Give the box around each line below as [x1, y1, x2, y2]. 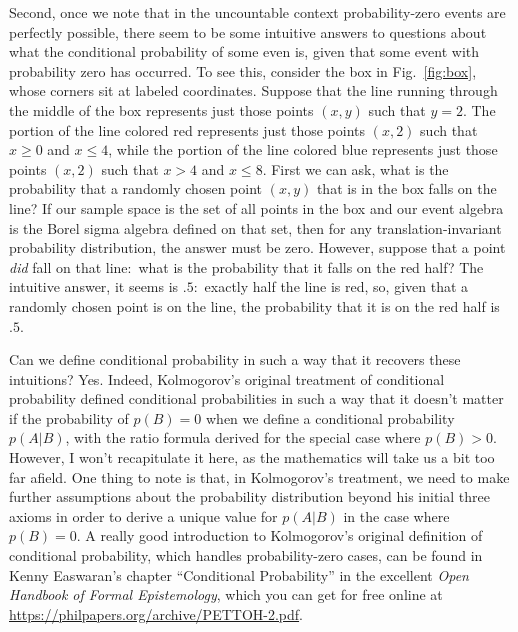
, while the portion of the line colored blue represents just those [108, 139, 498, 160]
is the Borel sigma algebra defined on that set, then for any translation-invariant [9, 217, 502, 238]
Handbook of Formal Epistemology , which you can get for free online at [9, 584, 443, 605]
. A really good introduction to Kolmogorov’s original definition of [76, 525, 483, 546]
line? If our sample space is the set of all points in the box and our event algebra [9, 197, 504, 218]
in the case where [343, 505, 450, 526]
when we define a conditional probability [205, 407, 455, 428]
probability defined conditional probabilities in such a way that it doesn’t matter [9, 388, 504, 409]
